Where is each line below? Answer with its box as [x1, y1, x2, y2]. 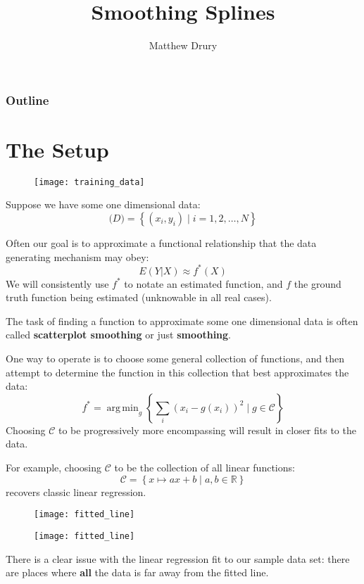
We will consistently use [6, 276, 109, 291]
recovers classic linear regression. [6, 484, 146, 499]
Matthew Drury [149, 38, 218, 53]
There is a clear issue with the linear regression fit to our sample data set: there [6, 551, 350, 566]
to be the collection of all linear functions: [114, 460, 295, 475]
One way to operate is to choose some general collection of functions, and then [6, 351, 345, 366]
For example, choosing [6, 460, 102, 475]
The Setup [6, 134, 109, 163]
